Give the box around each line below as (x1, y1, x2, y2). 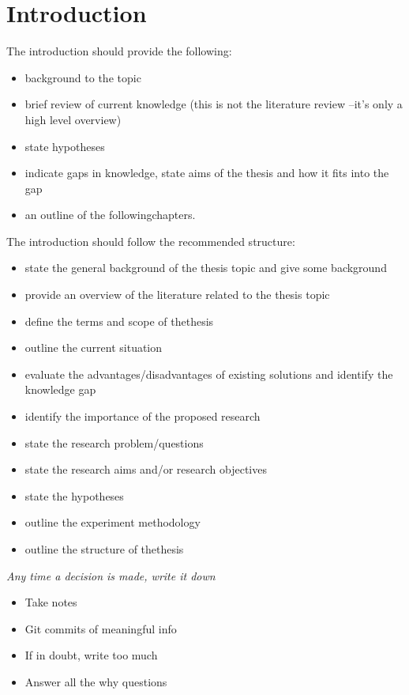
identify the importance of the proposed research (24, 408, 261, 425)
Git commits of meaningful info (24, 620, 177, 636)
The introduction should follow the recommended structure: (6, 232, 295, 249)
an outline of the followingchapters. (24, 206, 196, 223)
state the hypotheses (24, 487, 124, 504)
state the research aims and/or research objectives (24, 461, 267, 478)
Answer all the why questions (24, 673, 167, 689)
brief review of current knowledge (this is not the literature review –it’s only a (24, 96, 403, 112)
